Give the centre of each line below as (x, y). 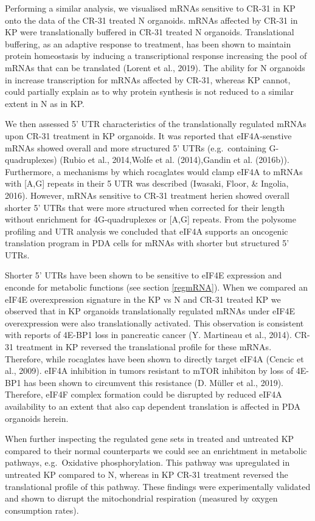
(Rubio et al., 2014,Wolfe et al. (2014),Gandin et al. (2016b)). (175, 160)
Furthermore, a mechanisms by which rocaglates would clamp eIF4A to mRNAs (154, 171)
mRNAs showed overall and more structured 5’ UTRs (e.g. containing (136, 147)
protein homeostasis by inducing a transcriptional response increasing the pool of (156, 56)
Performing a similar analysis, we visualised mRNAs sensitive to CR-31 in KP (150, 8)
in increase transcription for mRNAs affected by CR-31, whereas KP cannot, (148, 79)
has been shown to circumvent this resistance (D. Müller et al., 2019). (154, 382)
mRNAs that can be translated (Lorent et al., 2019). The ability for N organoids (155, 67)
